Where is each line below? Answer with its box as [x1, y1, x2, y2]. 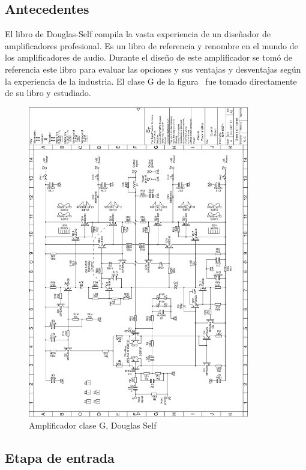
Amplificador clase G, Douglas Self [29, 419, 157, 432]
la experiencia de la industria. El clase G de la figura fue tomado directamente [5, 74, 297, 87]
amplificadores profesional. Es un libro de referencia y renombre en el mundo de [5, 39, 298, 52]
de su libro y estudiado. [5, 86, 91, 99]
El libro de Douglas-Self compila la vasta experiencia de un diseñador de [5, 28, 271, 40]
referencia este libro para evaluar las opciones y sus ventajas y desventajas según [5, 62, 301, 75]
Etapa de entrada [5, 448, 115, 467]
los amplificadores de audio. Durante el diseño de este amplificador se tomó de [5, 51, 292, 64]
